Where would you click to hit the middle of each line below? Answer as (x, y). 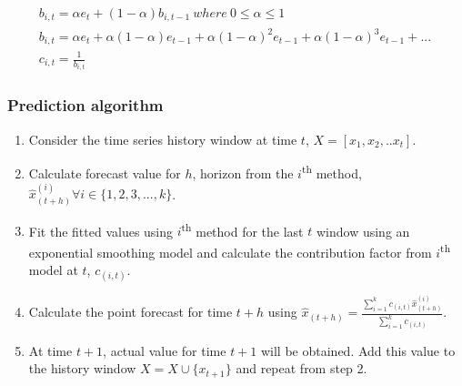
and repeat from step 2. (301, 368)
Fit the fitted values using (101, 231)
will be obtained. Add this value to (358, 350)
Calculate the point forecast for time (131, 312)
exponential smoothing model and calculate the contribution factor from (230, 252)
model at (53, 270)
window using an (363, 231)
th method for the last (242, 229)
